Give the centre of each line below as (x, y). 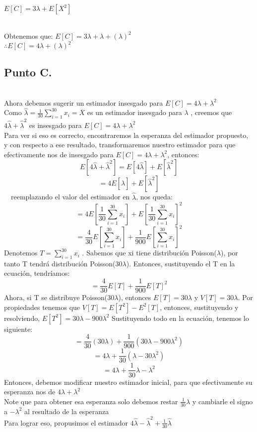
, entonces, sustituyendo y (199, 307)
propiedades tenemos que (42, 307)
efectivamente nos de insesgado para (59, 154)
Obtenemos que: (29, 35)
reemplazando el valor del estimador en (70, 197)
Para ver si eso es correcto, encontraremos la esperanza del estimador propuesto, (126, 135)
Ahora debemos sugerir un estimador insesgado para (84, 102)
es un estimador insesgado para (134, 112)
